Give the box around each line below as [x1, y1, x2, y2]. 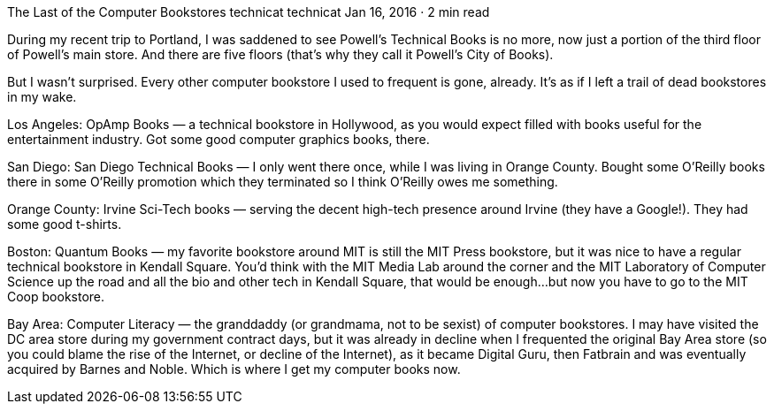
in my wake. [7, 89, 77, 104]
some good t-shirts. [7, 217, 122, 232]
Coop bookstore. [7, 289, 105, 304]
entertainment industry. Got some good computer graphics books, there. [7, 132, 430, 147]
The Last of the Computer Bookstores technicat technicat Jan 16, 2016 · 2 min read [7, 4, 490, 19]
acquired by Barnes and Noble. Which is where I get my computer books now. [7, 362, 461, 377]
